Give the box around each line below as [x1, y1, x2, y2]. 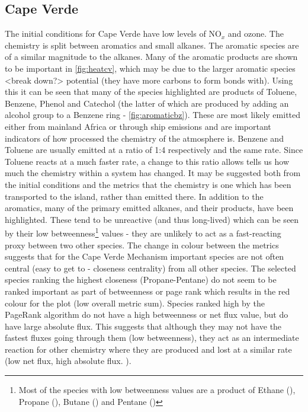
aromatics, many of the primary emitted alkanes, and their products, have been [5, 202, 294, 214]
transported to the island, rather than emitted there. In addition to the [5, 190, 264, 202]
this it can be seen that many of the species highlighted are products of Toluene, [5, 85, 297, 98]
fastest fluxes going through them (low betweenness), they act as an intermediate [5, 331, 299, 344]
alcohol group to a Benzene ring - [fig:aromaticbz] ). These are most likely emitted [5, 108, 301, 121]
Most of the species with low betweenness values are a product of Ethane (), [18, 384, 296, 396]
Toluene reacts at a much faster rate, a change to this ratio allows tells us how [5, 155, 290, 167]
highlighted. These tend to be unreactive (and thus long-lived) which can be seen [5, 213, 299, 225]
